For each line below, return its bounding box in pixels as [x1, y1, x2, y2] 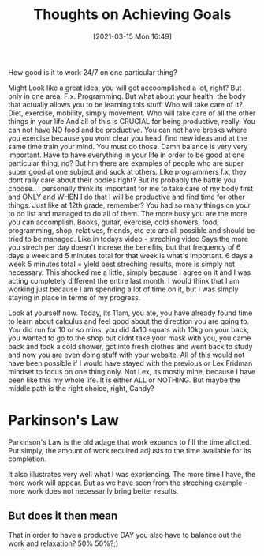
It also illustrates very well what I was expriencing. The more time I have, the [8, 469, 256, 479]
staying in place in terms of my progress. [8, 292, 141, 302]
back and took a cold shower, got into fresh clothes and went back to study [8, 341, 253, 351]
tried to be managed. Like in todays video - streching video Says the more [8, 234, 248, 243]
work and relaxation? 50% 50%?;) [8, 539, 119, 548]
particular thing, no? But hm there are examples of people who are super [8, 158, 244, 167]
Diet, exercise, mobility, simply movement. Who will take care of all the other [8, 108, 256, 118]
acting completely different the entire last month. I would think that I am [8, 276, 240, 285]
